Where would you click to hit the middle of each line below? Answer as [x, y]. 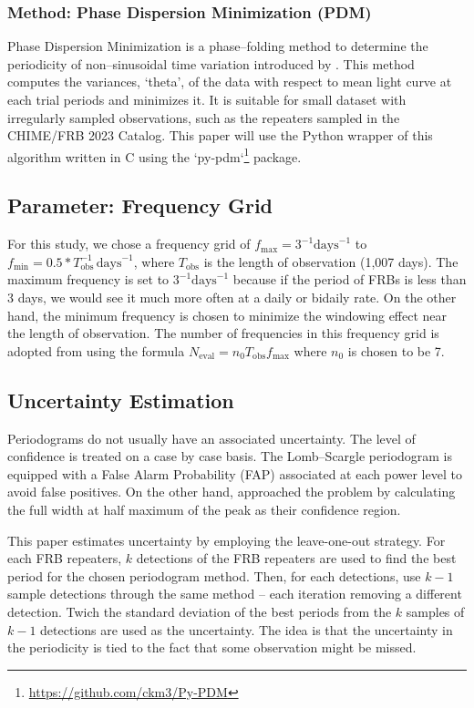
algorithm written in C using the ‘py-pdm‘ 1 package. [155, 155]
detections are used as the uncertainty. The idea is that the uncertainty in [247, 629]
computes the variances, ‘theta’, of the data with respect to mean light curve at [230, 82]
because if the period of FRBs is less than [350, 279]
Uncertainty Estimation [121, 400]
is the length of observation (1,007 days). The [331, 261]
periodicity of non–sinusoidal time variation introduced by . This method [211, 63]
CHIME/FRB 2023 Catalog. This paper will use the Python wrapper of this [220, 135]
